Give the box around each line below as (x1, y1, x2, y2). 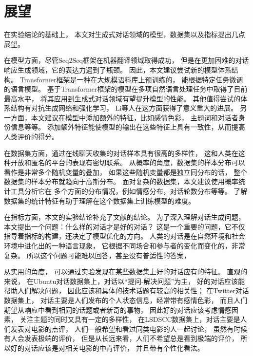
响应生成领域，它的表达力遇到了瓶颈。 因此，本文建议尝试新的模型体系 (4, 64, 232, 75)
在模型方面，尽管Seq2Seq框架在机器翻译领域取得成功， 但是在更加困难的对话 (4, 55, 249, 65)
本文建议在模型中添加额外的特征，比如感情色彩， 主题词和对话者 (31, 112, 238, 122)
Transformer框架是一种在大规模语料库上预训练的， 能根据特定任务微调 (19, 74, 243, 84)
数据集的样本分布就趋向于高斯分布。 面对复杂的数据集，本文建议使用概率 (4, 176, 238, 187)
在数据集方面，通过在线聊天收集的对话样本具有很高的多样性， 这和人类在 (4, 148, 238, 158)
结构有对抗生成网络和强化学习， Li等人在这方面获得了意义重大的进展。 (10, 103, 238, 113)
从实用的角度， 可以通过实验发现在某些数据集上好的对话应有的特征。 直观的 (4, 266, 248, 277)
